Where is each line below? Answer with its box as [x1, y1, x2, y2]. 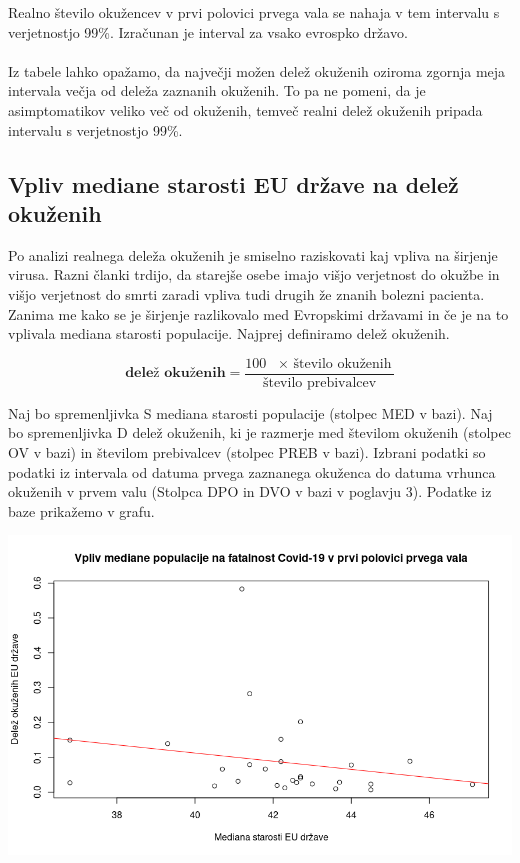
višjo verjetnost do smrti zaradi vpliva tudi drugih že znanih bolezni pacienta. [8, 283, 485, 304]
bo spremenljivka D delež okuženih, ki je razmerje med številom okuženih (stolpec [8, 422, 511, 443]
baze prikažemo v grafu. [8, 500, 155, 521]
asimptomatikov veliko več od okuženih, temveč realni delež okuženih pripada [8, 99, 483, 120]
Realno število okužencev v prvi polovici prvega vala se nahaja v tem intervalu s [8, 2, 500, 22]
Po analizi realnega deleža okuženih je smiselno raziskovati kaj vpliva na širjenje [8, 244, 498, 265]
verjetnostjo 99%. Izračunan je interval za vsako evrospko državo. [8, 21, 408, 42]
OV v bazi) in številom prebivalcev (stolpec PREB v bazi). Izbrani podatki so [8, 441, 486, 462]
